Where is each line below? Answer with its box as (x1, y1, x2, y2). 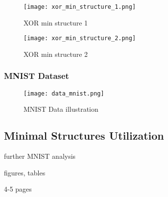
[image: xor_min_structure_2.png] (24, 35, 136, 42)
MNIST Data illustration (24, 104, 98, 114)
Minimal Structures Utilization (4, 128, 164, 143)
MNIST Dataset (4, 70, 69, 82)
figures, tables (4, 167, 46, 177)
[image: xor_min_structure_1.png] (24, 3, 136, 10)
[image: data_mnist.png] (24, 90, 104, 97)
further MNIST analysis (4, 151, 76, 161)
